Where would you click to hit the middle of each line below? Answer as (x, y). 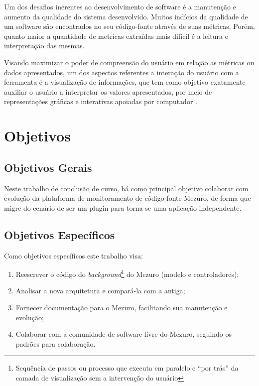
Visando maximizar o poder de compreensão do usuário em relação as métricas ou (129, 62)
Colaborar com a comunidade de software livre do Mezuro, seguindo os (124, 334)
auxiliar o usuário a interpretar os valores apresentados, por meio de (108, 91)
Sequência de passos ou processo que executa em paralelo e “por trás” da (127, 368)
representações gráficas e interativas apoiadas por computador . (101, 101)
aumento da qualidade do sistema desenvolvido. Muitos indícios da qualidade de (126, 16)
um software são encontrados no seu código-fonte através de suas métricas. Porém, (129, 26)
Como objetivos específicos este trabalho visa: (73, 255)
